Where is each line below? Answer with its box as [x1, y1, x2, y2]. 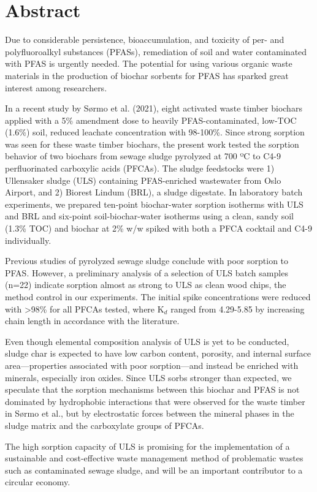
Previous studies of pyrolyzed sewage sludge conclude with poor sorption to [5, 254, 289, 267]
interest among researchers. [5, 81, 107, 94]
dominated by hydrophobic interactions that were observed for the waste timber [5, 395, 305, 407]
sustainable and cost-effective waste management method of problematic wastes [5, 452, 304, 464]
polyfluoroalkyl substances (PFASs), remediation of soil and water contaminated [5, 45, 307, 58]
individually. [5, 233, 52, 246]
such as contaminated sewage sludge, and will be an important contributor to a [5, 463, 303, 476]
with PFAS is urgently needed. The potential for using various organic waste [5, 57, 292, 70]
